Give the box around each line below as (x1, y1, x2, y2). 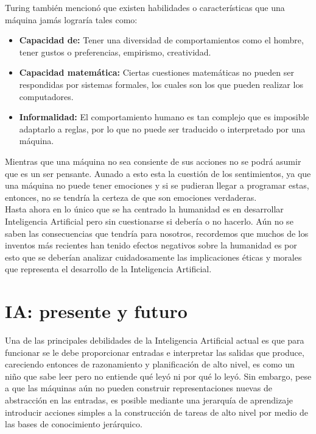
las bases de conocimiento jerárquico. (5, 418, 142, 430)
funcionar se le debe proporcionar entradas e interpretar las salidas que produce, (5, 345, 304, 358)
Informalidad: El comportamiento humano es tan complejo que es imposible (19, 110, 309, 123)
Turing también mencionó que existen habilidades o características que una (5, 1, 285, 13)
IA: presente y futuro (5, 298, 188, 324)
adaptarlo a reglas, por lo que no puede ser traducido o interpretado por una (19, 122, 306, 135)
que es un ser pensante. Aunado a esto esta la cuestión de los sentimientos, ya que (5, 167, 311, 179)
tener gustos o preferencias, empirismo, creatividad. (19, 45, 211, 58)
